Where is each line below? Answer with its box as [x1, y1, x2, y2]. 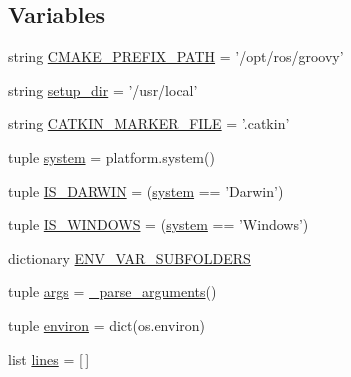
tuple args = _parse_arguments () [8, 281, 217, 302]
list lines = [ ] [8, 348, 90, 369]
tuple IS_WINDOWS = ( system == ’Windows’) [8, 214, 309, 235]
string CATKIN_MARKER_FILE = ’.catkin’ [8, 113, 290, 134]
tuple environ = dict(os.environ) [8, 314, 205, 335]
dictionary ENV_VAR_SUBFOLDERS [8, 247, 251, 268]
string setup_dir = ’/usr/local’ [8, 79, 198, 100]
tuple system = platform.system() [8, 146, 215, 167]
